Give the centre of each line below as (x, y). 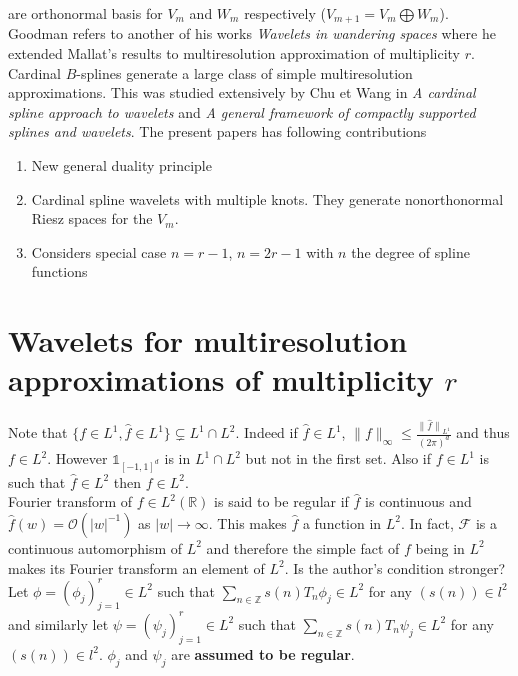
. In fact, (427, 522)
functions (59, 271)
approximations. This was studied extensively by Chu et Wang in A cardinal (242, 92)
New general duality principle (121, 165)
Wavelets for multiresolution (208, 340)
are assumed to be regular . (263, 653)
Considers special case (99, 251)
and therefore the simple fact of (303, 547)
